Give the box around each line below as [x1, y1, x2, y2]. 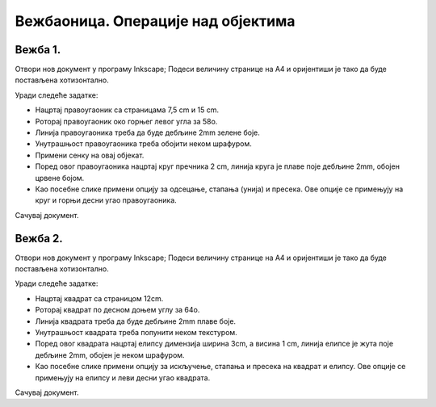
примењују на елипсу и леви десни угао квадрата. [35, 372, 211, 383]
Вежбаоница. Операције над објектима [15, 12, 296, 30]
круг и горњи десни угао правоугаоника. [35, 195, 177, 205]
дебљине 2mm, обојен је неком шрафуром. [35, 350, 185, 359]
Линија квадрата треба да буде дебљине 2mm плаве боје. [35, 316, 237, 326]
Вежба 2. [15, 231, 64, 245]
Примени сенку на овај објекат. [35, 150, 145, 160]
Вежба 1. [15, 43, 61, 57]
